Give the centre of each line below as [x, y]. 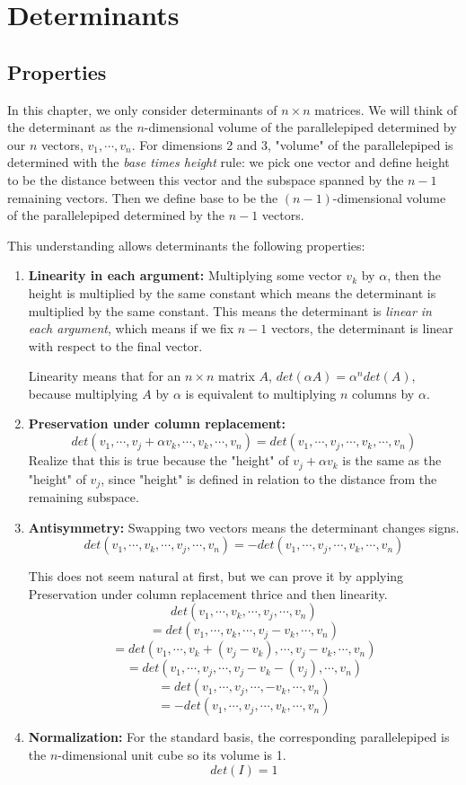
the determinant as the [70, 127]
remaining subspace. [84, 496]
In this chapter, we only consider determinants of [142, 109]
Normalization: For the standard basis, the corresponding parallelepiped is [239, 737]
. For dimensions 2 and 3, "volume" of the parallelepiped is [292, 144]
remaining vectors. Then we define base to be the [143, 197]
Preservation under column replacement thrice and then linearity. [208, 593]
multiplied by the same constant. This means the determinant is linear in [230, 310]
